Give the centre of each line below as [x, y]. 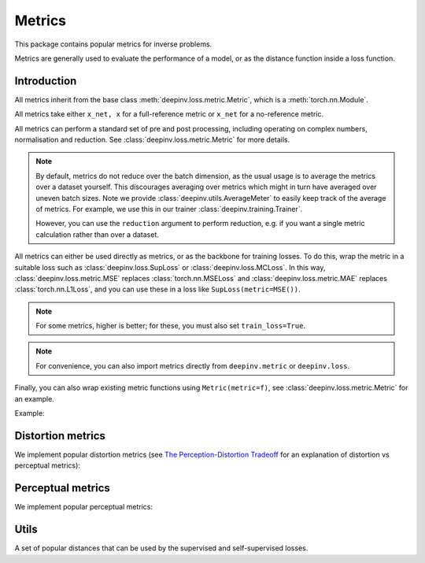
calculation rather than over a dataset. [97, 234]
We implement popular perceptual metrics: [84, 507]
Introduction [46, 81]
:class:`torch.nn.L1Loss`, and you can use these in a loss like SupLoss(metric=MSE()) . [157, 289]
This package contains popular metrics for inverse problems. [113, 44]
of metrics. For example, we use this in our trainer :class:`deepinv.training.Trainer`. [169, 209]
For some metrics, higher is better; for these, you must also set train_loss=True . [171, 326]
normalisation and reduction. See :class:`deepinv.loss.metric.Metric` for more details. [152, 140]
